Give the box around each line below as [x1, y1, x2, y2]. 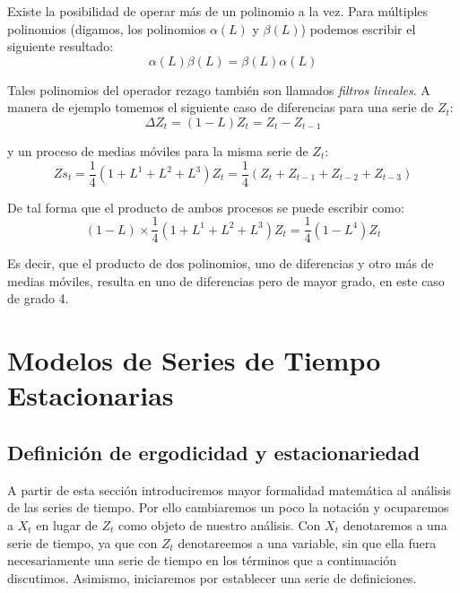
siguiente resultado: [7, 37, 114, 56]
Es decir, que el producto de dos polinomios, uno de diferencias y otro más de [7, 254, 434, 273]
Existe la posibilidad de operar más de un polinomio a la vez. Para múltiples [7, 2, 429, 20]
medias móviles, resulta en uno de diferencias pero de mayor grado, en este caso [7, 271, 445, 290]
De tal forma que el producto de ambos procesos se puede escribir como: [7, 197, 404, 216]
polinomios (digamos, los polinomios [7, 19, 206, 38]
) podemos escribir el [300, 19, 416, 38]
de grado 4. [7, 289, 69, 308]
